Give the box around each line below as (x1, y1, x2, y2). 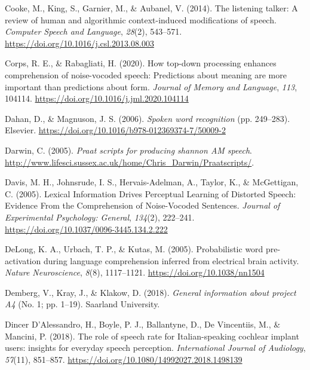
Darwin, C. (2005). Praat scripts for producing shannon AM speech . (5, 143, 252, 156)
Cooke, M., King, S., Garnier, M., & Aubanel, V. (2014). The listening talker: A (5, 2, 298, 14)
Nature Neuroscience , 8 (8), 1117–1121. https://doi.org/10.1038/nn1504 (5, 266, 265, 279)
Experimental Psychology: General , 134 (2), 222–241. (5, 210, 195, 223)
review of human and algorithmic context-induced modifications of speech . (5, 13, 277, 26)
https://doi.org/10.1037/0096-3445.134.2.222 (5, 222, 168, 235)
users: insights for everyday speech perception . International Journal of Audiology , (5, 341, 306, 354)
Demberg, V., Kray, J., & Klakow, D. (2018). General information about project (5, 286, 296, 298)
